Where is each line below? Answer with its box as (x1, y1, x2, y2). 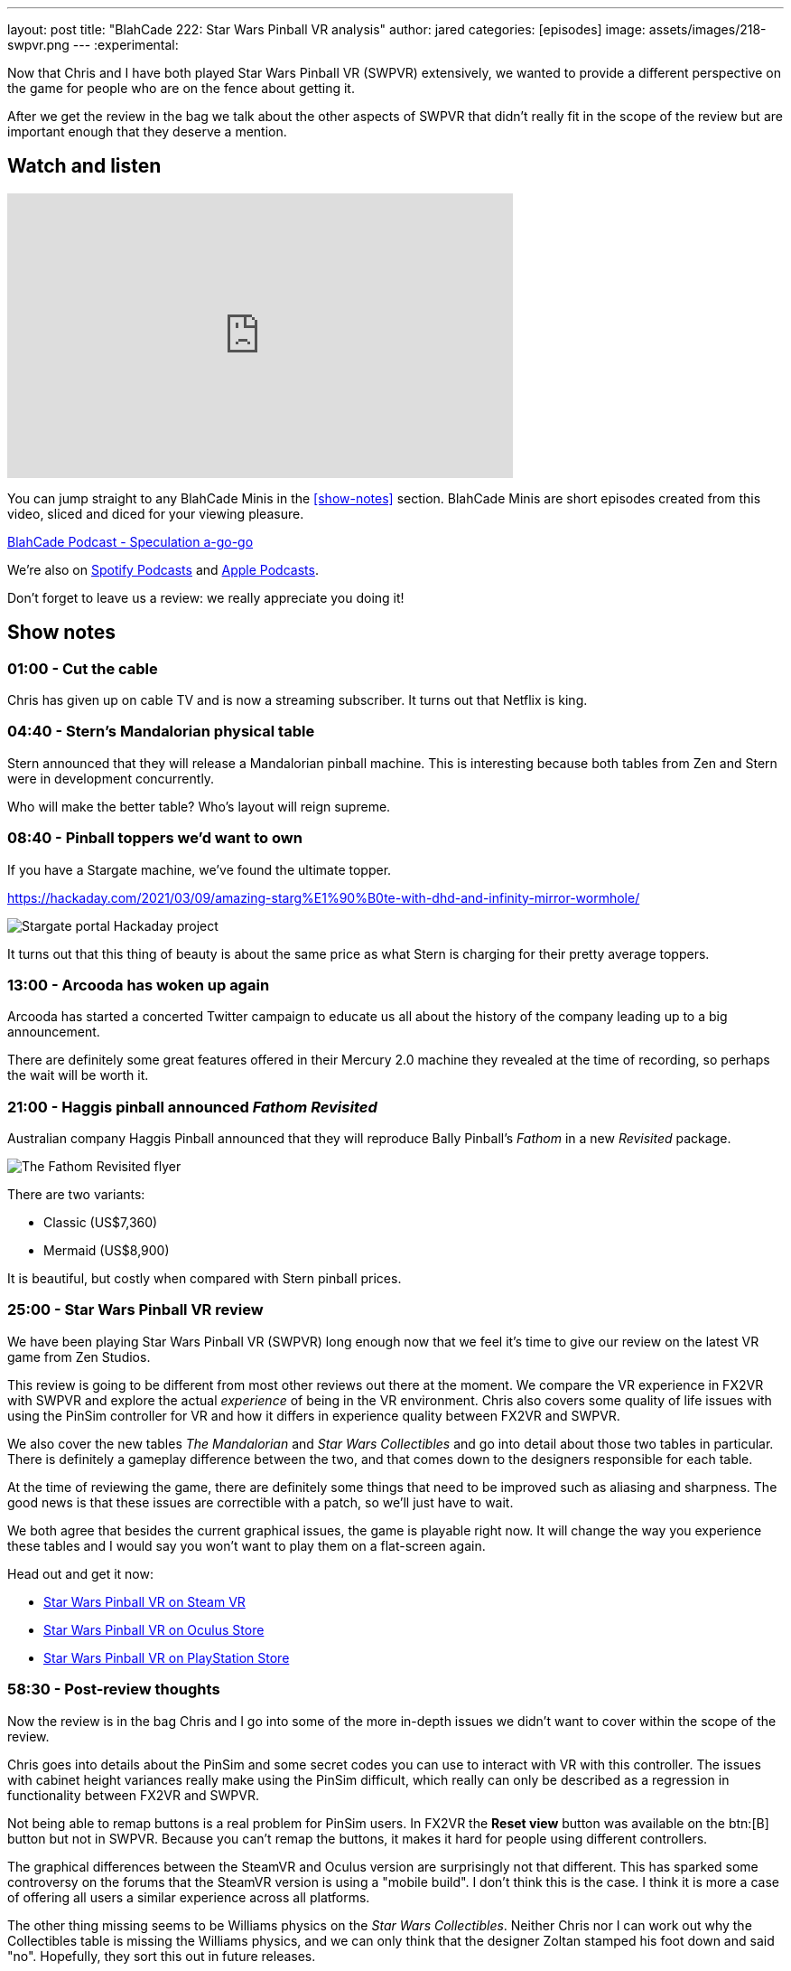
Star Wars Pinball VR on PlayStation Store (43, 1649, 290, 1666)
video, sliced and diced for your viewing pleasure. (7, 505, 304, 521)
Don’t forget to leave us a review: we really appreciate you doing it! (7, 589, 405, 605)
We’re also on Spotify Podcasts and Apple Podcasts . (7, 561, 319, 577)
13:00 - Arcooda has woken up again (7, 975, 270, 994)
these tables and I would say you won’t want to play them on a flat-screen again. (7, 1537, 486, 1553)
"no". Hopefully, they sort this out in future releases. (7, 1948, 316, 1964)
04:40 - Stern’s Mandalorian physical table (7, 722, 315, 741)
